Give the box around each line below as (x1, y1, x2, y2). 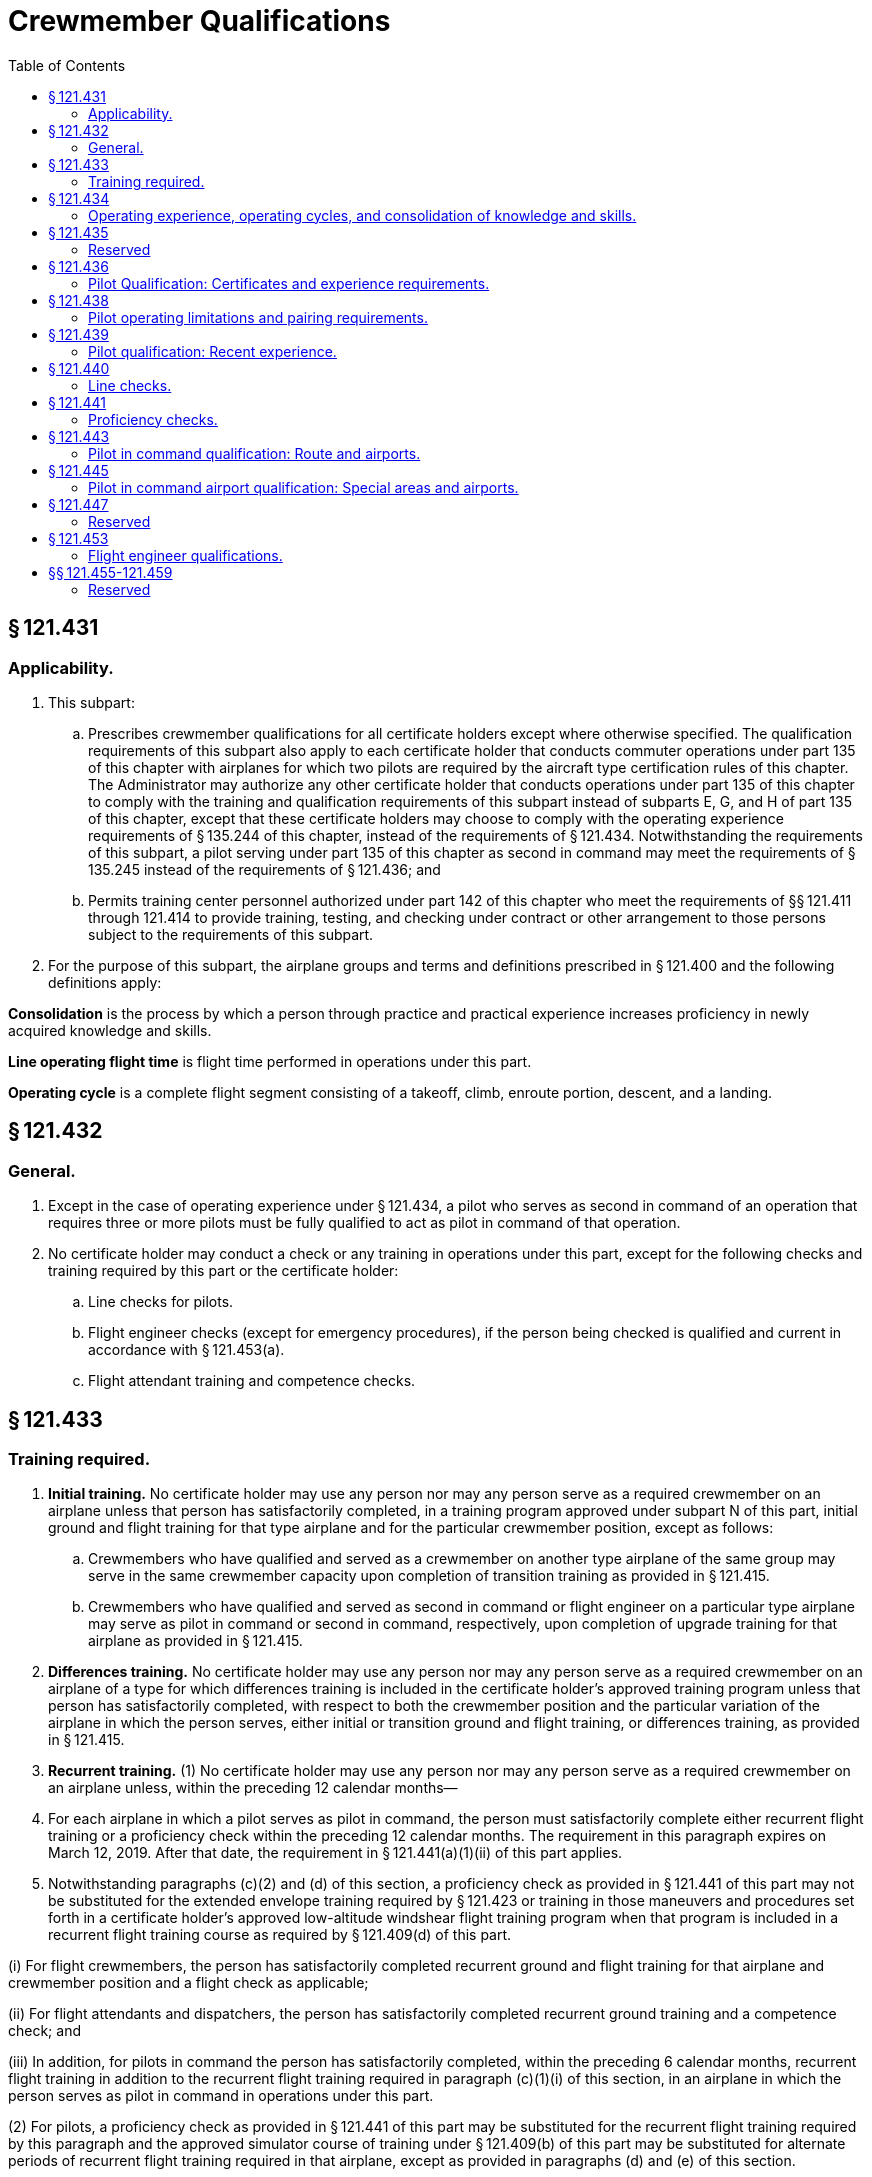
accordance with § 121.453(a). (88, 1341, 285, 1359)
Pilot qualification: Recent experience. (88, 342, 337, 360)
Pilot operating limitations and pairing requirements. (88, 308, 428, 326)
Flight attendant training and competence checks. (88, 1372, 416, 1390)
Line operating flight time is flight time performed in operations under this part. (8, 1052, 532, 1070)
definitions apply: (48, 973, 162, 991)
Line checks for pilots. (88, 1293, 234, 1311)
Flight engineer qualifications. (88, 546, 283, 564)
